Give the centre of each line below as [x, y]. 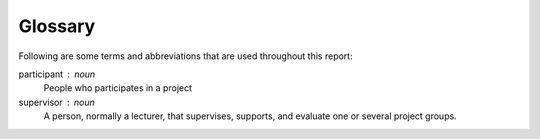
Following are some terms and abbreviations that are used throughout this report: [186, 56]
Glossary [57, 26]
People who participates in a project [118, 88]
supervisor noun [56, 102]
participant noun [57, 74]
